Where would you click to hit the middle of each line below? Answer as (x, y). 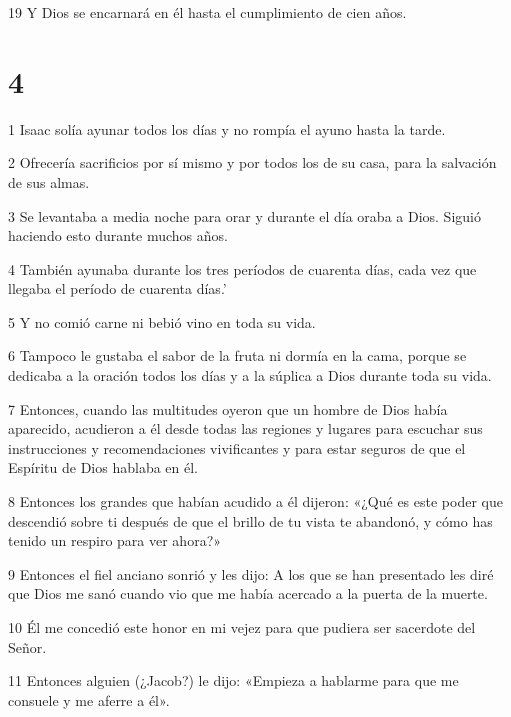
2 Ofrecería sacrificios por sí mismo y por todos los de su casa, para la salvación (252, 162)
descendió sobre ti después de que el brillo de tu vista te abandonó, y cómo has (250, 520)
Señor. (27, 646)
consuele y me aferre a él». (89, 699)
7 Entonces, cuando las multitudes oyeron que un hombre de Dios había (228, 408)
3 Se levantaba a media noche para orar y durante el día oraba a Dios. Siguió (244, 215)
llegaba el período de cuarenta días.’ (117, 288)
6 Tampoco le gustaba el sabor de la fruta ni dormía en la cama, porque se (237, 355)
